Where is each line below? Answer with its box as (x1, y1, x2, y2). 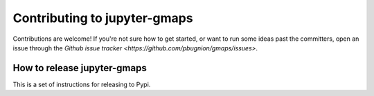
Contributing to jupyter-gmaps (12, 10, 193, 26)
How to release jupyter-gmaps (12, 62, 147, 74)
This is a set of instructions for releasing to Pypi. (12, 80, 151, 88)
